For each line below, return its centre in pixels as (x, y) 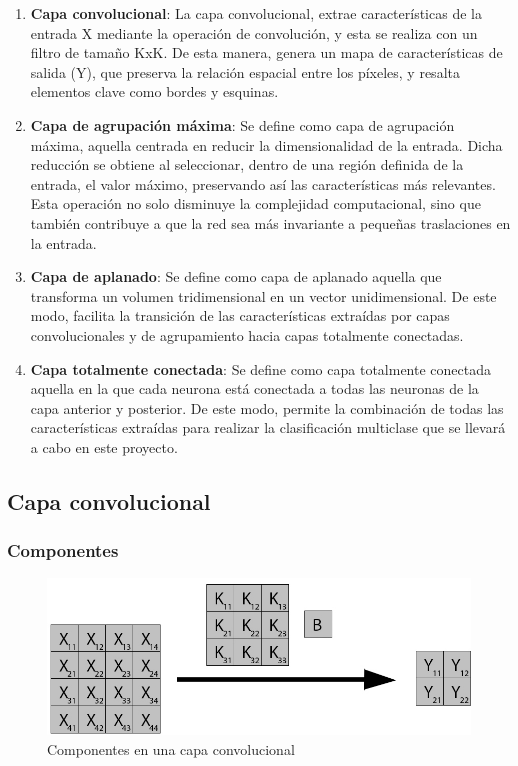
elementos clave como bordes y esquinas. (154, 91)
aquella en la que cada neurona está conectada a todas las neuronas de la (254, 388)
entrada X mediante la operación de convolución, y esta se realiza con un (254, 32)
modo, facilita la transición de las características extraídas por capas (240, 315)
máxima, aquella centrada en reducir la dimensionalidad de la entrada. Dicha (266, 144)
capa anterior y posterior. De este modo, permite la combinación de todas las (267, 407)
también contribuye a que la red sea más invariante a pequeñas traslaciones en (270, 222)
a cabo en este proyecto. (104, 446)
